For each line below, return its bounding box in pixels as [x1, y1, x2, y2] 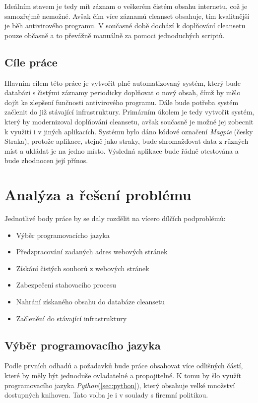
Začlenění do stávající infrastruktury [16, 313, 127, 323]
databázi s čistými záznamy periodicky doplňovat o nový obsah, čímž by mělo [4, 87, 241, 98]
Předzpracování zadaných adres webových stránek [16, 246, 168, 257]
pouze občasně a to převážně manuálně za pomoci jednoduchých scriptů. [4, 30, 225, 40]
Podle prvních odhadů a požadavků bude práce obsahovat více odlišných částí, [4, 360, 243, 371]
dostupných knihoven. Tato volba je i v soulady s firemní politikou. [4, 390, 208, 400]
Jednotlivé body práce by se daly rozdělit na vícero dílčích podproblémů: [4, 213, 226, 224]
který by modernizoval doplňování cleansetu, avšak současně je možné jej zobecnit [4, 116, 254, 126]
